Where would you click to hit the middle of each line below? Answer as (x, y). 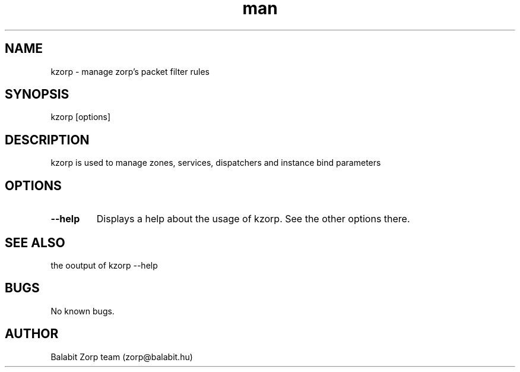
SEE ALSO (35, 242)
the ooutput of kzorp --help (104, 265)
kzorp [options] (81, 117)
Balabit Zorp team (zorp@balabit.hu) (122, 357)
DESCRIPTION (47, 140)
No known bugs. (83, 311)
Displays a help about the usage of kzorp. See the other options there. (253, 219)
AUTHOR (32, 334)
